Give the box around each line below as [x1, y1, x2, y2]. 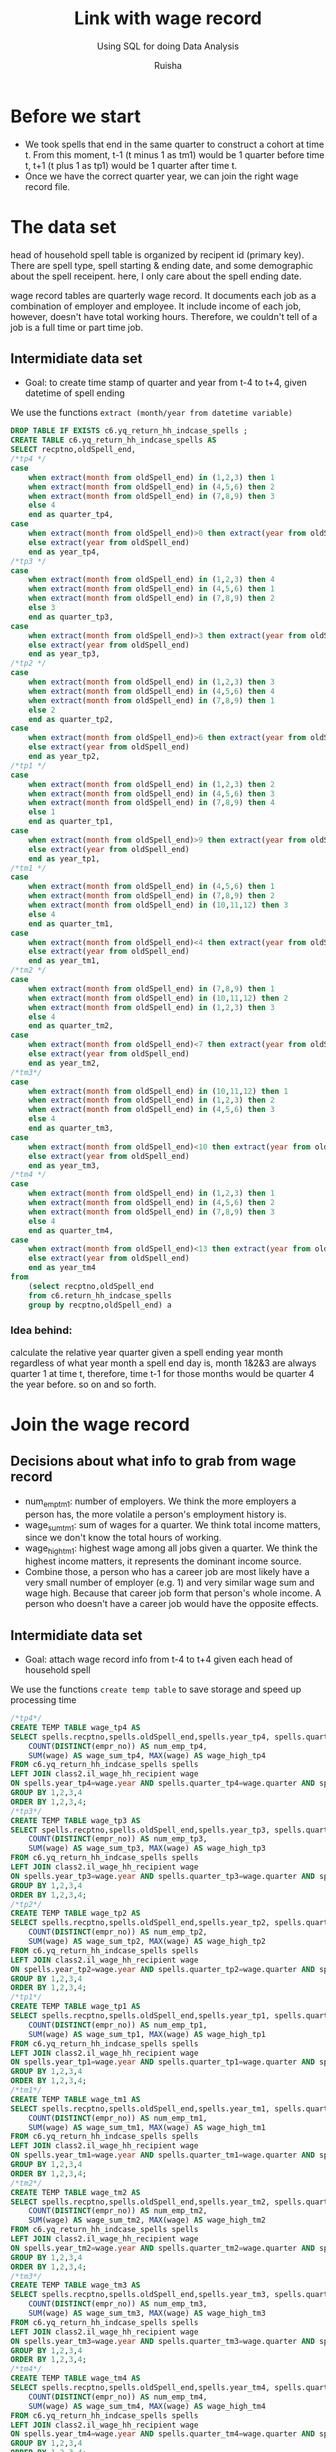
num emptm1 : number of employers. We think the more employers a [24, 1495, 297, 1509]
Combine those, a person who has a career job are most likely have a [24, 1566, 310, 1578]
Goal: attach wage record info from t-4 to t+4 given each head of [24, 1653, 293, 1666]
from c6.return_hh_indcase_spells [28, 1290, 172, 1301]
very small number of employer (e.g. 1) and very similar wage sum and [24, 1577, 315, 1589]
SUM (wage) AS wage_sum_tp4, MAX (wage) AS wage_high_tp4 [28, 1750, 267, 1761]
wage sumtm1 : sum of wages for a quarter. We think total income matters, [24, 1518, 321, 1533]
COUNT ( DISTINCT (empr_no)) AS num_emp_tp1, [28, 2020, 208, 2030]
